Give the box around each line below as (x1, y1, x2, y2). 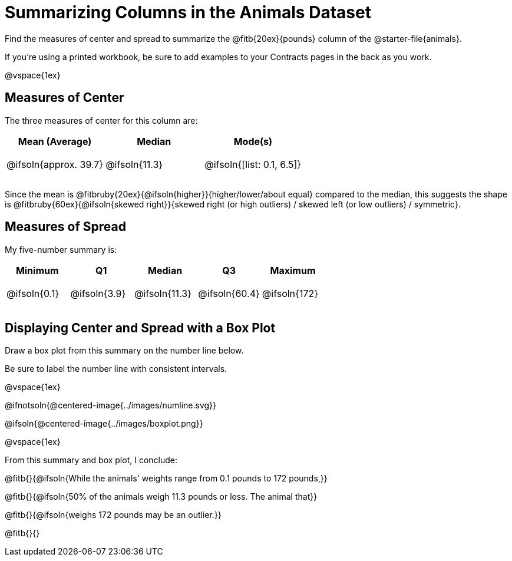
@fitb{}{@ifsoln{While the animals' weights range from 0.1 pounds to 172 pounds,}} (5, 473, 328, 484)
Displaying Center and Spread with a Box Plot (5, 320, 276, 335)
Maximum (270, 264, 316, 276)
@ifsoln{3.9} (70, 288, 126, 300)
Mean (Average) (18, 135, 92, 147)
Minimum (15, 264, 59, 276)
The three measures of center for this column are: (5, 115, 198, 126)
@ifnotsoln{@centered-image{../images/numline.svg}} (5, 400, 216, 411)
